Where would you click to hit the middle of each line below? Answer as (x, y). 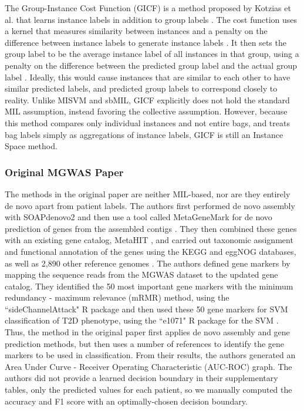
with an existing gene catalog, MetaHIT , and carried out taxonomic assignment (149, 240)
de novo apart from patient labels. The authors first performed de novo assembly (150, 205)
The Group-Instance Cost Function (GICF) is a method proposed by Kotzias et (148, 8)
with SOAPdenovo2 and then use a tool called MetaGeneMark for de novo (139, 217)
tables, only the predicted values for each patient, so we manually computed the (148, 390)
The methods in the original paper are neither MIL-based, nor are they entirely (148, 193)
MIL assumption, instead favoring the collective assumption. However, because (146, 111)
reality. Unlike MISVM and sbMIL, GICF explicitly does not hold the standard (147, 100)
